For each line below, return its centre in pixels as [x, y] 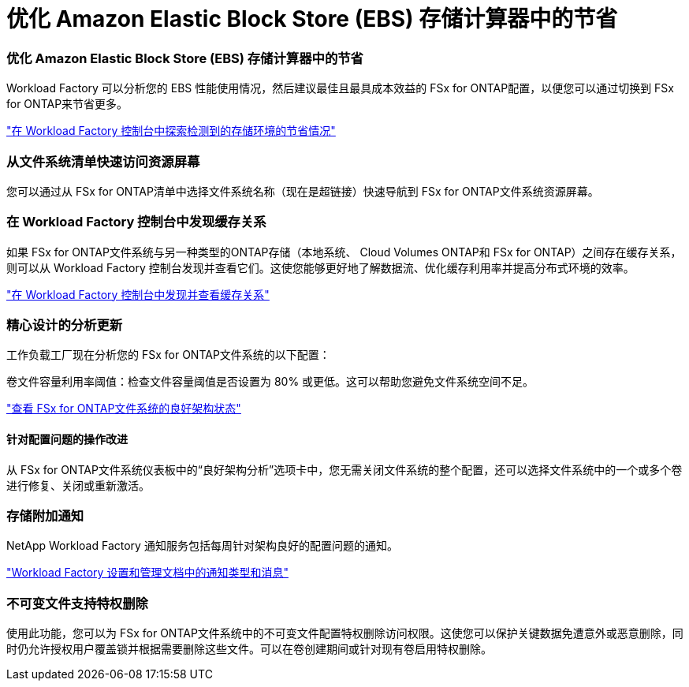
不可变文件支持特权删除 [77, 603]
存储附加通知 [45, 515]
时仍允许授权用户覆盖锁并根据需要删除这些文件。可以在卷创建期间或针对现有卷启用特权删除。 [249, 649]
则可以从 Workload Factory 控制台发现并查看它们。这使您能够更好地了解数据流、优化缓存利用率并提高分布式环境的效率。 [320, 267]
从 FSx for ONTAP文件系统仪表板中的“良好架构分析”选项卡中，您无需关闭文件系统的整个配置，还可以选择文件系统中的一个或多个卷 [344, 469]
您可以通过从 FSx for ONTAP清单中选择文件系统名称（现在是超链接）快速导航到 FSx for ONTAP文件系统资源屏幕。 [303, 191]
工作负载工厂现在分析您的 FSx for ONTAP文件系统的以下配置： [168, 355]
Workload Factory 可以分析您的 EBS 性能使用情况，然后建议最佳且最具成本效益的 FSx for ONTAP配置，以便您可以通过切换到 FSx [340, 88]
